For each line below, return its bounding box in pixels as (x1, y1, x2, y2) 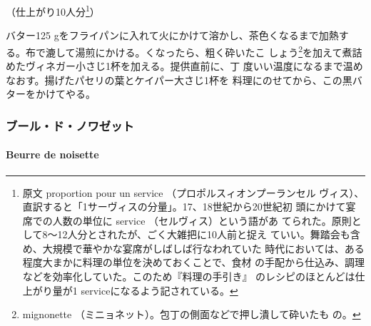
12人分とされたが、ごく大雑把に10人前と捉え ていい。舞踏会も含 (57, 227, 360, 242)
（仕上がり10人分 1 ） (6, 2, 100, 19)
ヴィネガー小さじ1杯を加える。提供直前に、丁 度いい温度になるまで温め (25, 58, 363, 73)
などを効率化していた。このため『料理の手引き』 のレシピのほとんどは (22, 269, 355, 284)
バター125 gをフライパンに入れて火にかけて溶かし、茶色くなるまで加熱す (6, 28, 349, 43)
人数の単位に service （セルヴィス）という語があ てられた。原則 (52, 213, 352, 228)
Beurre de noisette (6, 147, 99, 162)
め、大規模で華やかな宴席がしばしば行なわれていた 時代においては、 (22, 240, 345, 255)
